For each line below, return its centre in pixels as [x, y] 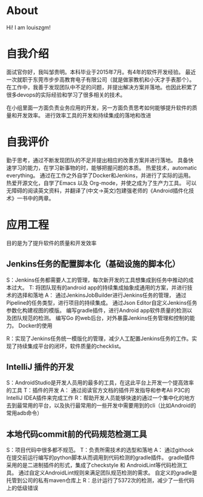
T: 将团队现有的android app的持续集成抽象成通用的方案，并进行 [108, 287]
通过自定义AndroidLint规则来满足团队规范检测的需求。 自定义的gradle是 [108, 473]
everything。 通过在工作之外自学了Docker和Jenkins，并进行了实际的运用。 [100, 175]
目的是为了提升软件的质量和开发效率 [52, 243]
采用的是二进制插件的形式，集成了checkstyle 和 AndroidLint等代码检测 [94, 465]
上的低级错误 [22, 488]
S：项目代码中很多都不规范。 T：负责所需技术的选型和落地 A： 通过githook [100, 450]
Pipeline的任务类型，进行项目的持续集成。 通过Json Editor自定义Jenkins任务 [102, 302]
